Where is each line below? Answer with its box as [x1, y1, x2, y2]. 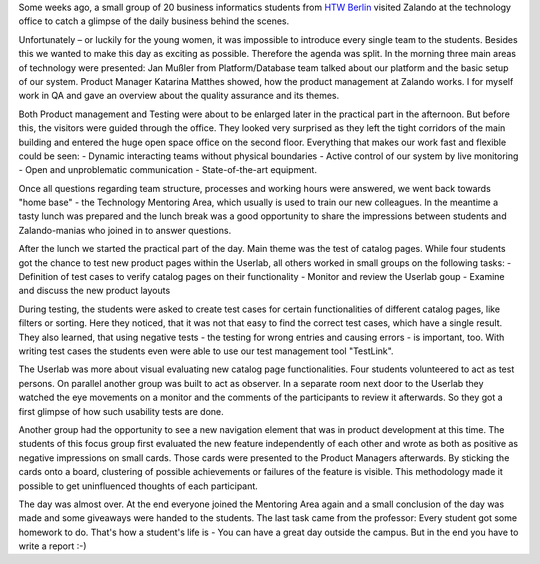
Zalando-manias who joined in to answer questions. [18, 224, 232, 236]
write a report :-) [18, 540, 87, 552]
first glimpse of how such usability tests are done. [18, 405, 224, 417]
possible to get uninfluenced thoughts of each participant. [18, 480, 259, 492]
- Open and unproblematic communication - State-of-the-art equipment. [18, 164, 317, 176]
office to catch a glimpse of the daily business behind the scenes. [18, 15, 290, 27]
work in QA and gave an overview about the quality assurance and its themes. [18, 90, 340, 102]
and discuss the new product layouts [18, 285, 171, 297]
